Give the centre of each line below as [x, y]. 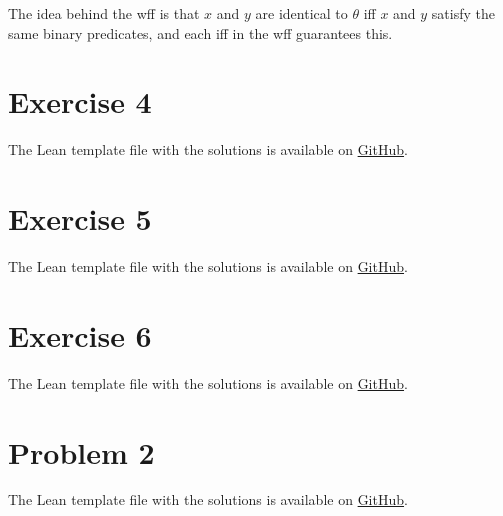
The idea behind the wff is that [104, 13]
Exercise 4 [80, 101]
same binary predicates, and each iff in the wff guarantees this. [200, 32]
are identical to [301, 13]
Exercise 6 [80, 334]
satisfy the [463, 13]
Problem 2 [81, 451]
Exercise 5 [80, 218]
